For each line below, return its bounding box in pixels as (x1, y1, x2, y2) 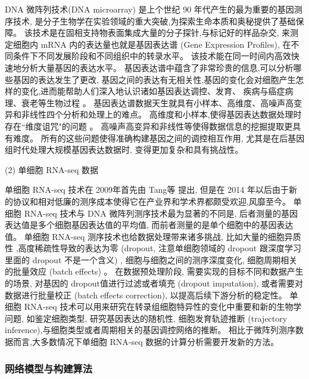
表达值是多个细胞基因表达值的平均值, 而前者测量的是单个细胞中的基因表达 (5, 218, 294, 231)
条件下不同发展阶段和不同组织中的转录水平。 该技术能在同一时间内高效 (13, 50, 291, 62)
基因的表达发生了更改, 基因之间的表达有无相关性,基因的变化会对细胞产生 (13, 73, 296, 85)
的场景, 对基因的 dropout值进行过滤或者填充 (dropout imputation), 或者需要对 (5, 277, 304, 289)
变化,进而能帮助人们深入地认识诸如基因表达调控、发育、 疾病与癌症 (21, 85, 285, 97)
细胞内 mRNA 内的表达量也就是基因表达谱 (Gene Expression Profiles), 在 (13, 38, 291, 50)
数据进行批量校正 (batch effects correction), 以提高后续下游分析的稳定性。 (5, 288, 287, 301)
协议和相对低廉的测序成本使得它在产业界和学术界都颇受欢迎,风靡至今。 (13, 195, 291, 207)
